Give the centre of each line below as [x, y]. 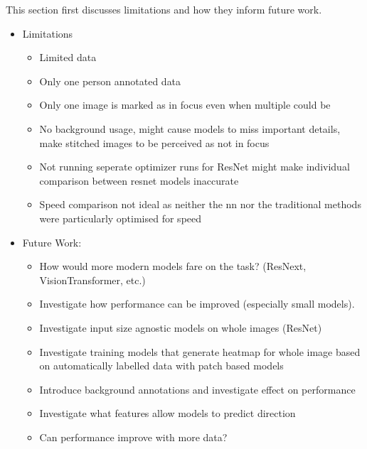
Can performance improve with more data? [133, 437]
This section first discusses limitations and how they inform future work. [164, 9]
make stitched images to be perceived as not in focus [154, 142]
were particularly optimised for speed [121, 218]
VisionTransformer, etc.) [92, 280]
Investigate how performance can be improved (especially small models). [197, 304]
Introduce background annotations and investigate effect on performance [197, 389]
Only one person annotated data [110, 81]
